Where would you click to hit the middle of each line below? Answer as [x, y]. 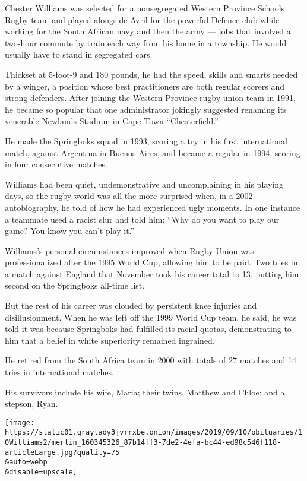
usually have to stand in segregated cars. [79, 54]
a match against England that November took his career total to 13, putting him [152, 273]
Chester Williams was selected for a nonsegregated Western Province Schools [145, 8]
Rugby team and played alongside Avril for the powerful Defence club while [142, 19]
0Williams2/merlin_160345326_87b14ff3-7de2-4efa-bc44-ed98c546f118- [143, 443]
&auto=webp [26, 462]
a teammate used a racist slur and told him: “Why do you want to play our [142, 219]
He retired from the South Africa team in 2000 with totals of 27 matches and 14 [151, 360]
